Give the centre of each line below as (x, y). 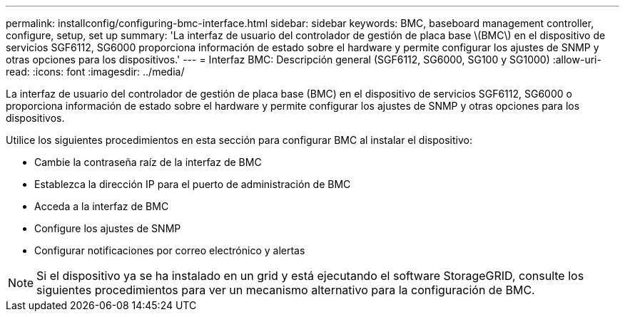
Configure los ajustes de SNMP (108, 228)
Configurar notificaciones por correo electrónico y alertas (170, 250)
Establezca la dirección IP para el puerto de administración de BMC (193, 184)
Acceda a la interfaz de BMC (102, 206)
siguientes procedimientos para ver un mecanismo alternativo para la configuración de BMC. (286, 290)
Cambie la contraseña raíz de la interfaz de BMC (148, 162)
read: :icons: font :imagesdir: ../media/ (95, 72)
